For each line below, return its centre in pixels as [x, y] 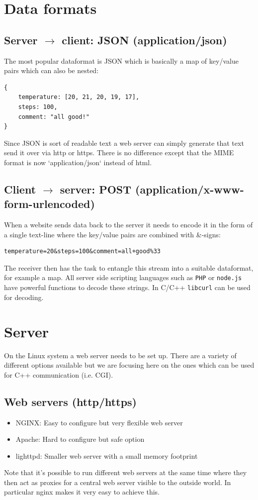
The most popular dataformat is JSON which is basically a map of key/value [121, 60]
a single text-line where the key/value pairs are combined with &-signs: [112, 234]
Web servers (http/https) [70, 401]
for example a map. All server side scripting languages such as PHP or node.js [123, 277]
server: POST [96, 189]
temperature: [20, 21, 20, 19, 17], [79, 97]
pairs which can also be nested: [51, 70]
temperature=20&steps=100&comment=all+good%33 [82, 251]
